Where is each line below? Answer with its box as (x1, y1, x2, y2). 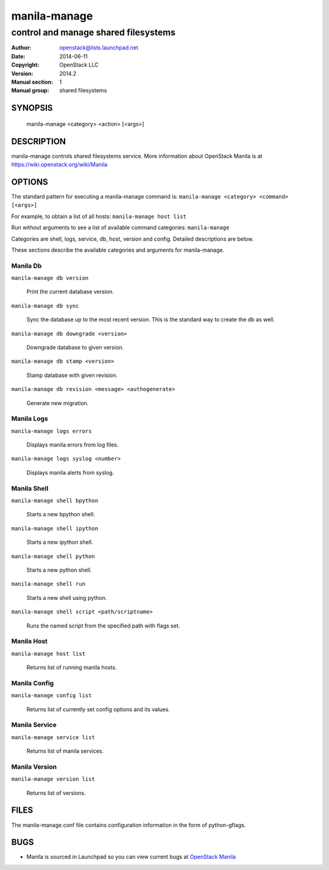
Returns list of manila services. (26, 747, 104, 755)
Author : (11, 44, 32, 51)
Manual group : (11, 87, 49, 94)
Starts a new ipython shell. (26, 538, 93, 546)
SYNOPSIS (11, 103, 53, 113)
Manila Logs (11, 414, 48, 423)
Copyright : (11, 61, 40, 68)
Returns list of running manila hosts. (26, 663, 117, 671)
